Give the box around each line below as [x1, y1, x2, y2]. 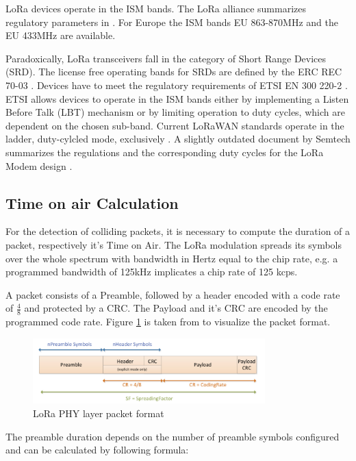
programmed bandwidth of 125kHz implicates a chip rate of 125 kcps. [5, 264, 298, 279]
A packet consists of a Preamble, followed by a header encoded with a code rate [5, 287, 340, 301]
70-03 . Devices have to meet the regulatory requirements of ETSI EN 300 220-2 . [5, 77, 348, 92]
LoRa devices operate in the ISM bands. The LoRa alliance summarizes [5, 1, 307, 15]
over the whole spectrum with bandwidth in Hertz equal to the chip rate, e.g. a [5, 251, 338, 265]
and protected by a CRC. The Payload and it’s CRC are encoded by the [24, 301, 328, 315]
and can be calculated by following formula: [5, 443, 189, 457]
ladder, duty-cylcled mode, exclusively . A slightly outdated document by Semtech [5, 132, 351, 146]
